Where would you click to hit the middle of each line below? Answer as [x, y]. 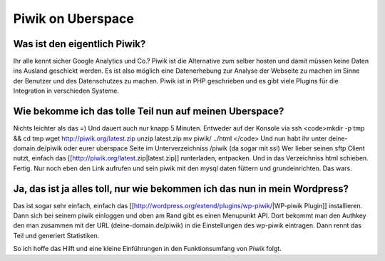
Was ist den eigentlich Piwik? [79, 44]
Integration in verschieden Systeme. [66, 91]
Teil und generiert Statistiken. [56, 235]
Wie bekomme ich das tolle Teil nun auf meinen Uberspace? [149, 112]
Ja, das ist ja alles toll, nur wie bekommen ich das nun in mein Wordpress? [181, 189]
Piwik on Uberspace [74, 19]
